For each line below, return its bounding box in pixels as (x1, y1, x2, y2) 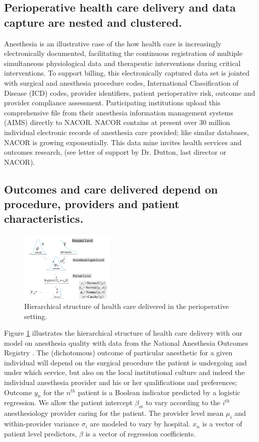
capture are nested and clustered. (4, 14, 182, 30)
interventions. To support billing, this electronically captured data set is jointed (4, 68, 250, 78)
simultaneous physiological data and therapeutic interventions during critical (4, 57, 241, 68)
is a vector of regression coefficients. (85, 428, 196, 438)
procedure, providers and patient (4, 196, 179, 212)
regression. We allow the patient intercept (4, 397, 133, 408)
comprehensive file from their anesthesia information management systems (4, 107, 233, 117)
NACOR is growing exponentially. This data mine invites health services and (4, 137, 242, 147)
